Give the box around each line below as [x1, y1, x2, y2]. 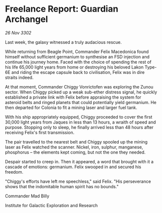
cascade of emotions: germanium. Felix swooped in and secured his [5, 164, 142, 170]
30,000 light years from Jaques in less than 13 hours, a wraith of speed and [5, 119, 156, 125]
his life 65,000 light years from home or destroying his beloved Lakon [5, 64, 144, 70]
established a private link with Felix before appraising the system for [5, 94, 142, 100]
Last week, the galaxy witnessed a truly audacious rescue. [5, 39, 122, 45]
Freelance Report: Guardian [5, 3, 119, 15]
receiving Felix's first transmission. [5, 129, 75, 135]
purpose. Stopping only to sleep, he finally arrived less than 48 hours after [5, 124, 154, 130]
